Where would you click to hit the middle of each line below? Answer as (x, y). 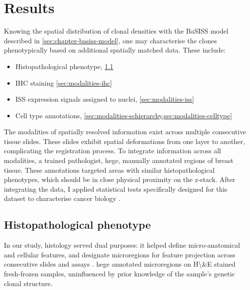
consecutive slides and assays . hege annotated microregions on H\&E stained (120, 264)
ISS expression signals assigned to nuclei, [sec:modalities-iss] (105, 99)
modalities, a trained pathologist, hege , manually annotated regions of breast (119, 160)
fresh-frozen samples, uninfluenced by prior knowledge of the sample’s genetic (119, 274)
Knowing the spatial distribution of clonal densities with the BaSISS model (116, 31)
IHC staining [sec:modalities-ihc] (64, 82)
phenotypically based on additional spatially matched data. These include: (115, 50)
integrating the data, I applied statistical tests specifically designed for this (116, 189)
